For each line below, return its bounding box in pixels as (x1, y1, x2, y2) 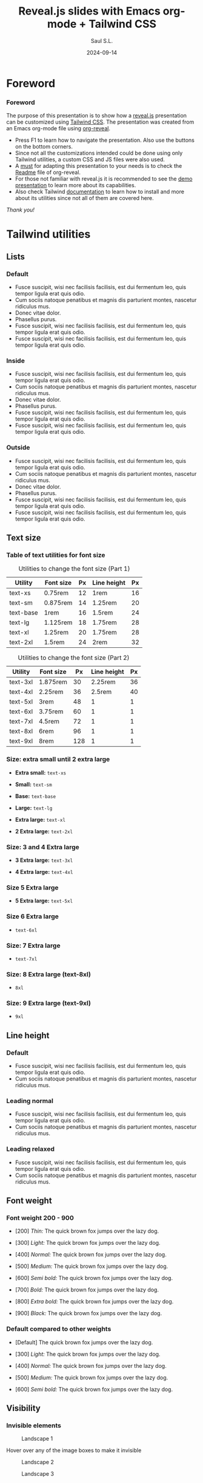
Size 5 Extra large (6, 883, 59, 891)
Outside (6, 444, 30, 452)
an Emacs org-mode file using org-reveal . (6, 125, 111, 132)
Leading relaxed (6, 1145, 55, 1153)
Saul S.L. (90, 37, 113, 44)
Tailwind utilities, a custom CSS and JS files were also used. (15, 156, 165, 163)
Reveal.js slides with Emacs (18, 4, 161, 18)
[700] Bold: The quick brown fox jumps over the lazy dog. (15, 1286, 159, 1293)
